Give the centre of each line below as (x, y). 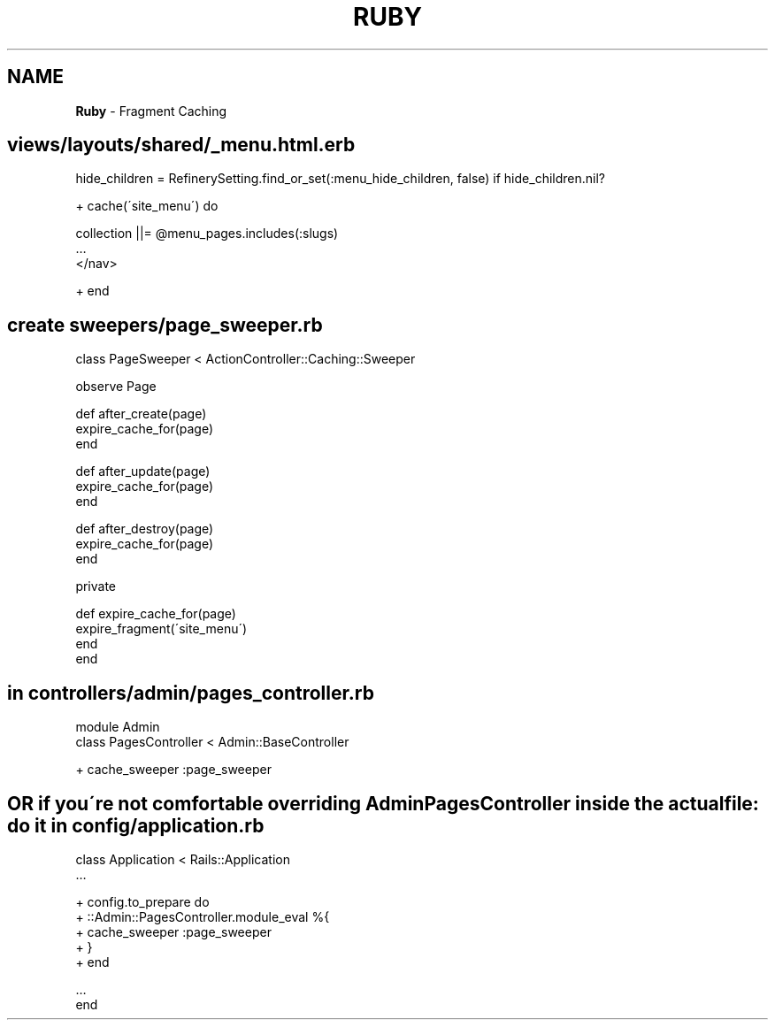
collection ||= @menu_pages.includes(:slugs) (207, 234)
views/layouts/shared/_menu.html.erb (181, 145)
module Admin (118, 727)
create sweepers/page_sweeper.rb (165, 325)
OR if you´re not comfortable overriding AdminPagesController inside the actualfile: (383, 803)
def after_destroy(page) (145, 529)
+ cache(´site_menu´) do (147, 206)
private (96, 586)
